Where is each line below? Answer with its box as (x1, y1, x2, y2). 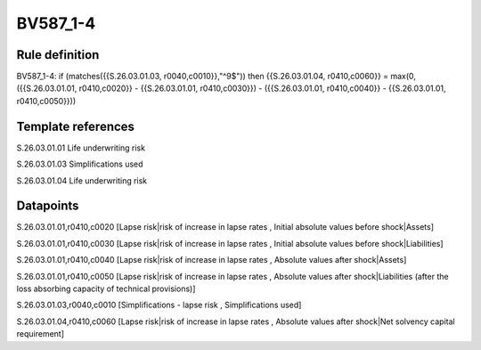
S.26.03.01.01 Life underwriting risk (16, 142, 146, 153)
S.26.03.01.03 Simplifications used (16, 159, 143, 169)
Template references (16, 118, 135, 134)
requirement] (16, 329, 65, 339)
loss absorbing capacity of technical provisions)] (16, 283, 196, 294)
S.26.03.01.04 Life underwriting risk (16, 175, 148, 186)
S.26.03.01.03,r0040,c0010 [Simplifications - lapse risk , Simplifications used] (16, 299, 302, 311)
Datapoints (16, 199, 79, 214)
